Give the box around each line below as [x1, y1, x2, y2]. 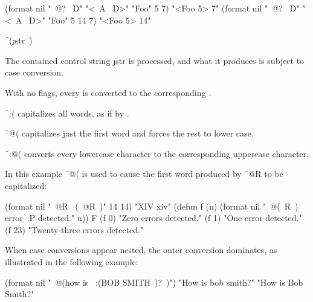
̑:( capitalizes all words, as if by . [5, 106, 129, 119]
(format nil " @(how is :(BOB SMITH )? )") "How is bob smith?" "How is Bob [5, 275, 303, 288]
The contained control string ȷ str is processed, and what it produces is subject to [5, 54, 305, 66]
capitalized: [5, 179, 47, 191]
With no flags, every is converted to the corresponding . [5, 86, 211, 98]
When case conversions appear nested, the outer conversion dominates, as [5, 243, 277, 256]
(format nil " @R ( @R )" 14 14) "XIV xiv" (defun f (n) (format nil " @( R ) [5, 199, 298, 212]
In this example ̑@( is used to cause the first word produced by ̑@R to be [5, 167, 283, 180]
